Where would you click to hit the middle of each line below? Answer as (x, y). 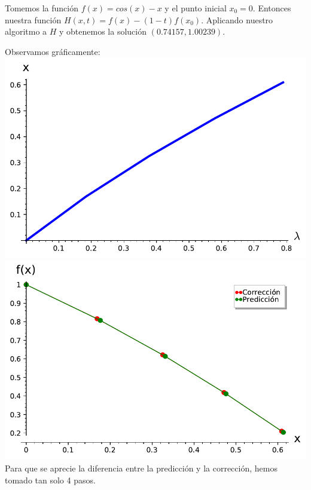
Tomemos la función (42, 8)
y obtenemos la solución (103, 31)
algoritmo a (26, 31)
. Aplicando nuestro (237, 19)
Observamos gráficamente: (53, 51)
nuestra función (33, 19)
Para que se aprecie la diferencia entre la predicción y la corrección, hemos (141, 468)
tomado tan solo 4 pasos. (50, 480)
